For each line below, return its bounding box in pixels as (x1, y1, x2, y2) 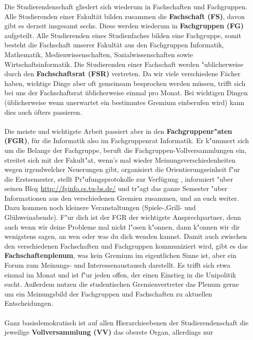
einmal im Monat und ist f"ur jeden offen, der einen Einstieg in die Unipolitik (4, 269, 236, 279)
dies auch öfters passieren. (4, 106, 82, 117)
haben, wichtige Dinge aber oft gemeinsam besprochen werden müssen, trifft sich (4, 78, 246, 88)
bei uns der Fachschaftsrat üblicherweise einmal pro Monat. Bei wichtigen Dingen (4, 87, 248, 98)
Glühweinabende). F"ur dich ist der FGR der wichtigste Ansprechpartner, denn (4, 212, 241, 222)
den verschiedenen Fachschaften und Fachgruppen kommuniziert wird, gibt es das (4, 240, 248, 251)
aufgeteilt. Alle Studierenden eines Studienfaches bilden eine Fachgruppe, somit (4, 30, 241, 40)
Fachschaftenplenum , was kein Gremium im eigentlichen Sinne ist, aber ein (4, 250, 237, 260)
